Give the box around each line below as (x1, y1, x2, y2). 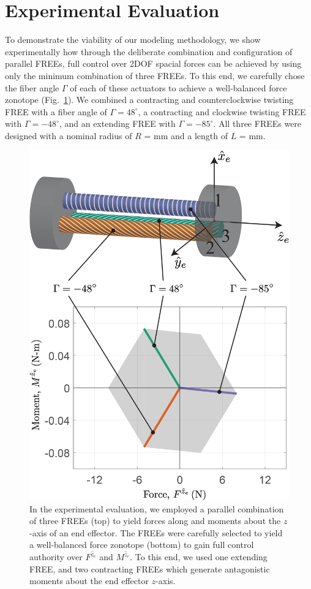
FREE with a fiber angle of (5, 105, 107, 118)
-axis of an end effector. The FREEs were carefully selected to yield (29, 526, 283, 539)
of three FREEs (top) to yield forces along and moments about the (29, 514, 281, 527)
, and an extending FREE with (59, 117, 176, 130)
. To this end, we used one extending (130, 550, 268, 563)
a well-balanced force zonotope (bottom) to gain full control (29, 538, 254, 551)
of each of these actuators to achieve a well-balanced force (70, 81, 287, 94)
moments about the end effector (29, 574, 149, 587)
